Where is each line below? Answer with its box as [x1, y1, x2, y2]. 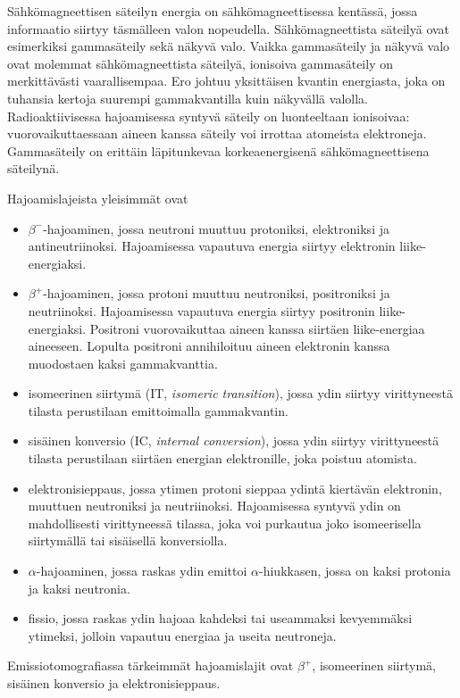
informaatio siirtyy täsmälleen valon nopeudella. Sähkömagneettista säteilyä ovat [7, 19, 450, 37]
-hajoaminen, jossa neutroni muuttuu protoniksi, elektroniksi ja [43, 219, 389, 237]
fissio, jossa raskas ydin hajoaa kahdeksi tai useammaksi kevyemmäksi [28, 609, 413, 627]
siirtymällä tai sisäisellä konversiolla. [28, 531, 228, 550]
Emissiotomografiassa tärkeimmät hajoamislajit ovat [7, 656, 294, 675]
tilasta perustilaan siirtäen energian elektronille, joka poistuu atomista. [28, 449, 417, 468]
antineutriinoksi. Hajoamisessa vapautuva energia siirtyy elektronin [28, 237, 396, 255]
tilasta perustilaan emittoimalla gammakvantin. [28, 401, 289, 420]
